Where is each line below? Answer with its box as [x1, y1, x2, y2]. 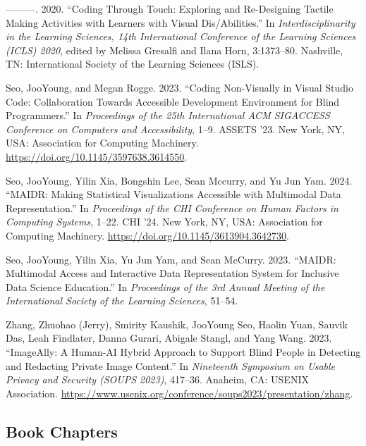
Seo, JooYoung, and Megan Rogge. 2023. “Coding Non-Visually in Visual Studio [6, 80, 353, 94]
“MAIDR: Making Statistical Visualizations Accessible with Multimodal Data [6, 187, 341, 202]
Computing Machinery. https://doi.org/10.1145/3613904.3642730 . [6, 228, 289, 242]
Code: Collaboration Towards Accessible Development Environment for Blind [6, 94, 340, 109]
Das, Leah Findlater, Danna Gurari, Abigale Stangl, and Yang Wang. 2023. [6, 330, 332, 345]
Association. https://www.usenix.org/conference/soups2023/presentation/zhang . [6, 385, 353, 400]
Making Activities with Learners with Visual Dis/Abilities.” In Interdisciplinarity [6, 15, 355, 30]
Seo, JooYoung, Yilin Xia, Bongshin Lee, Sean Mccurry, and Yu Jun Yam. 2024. [6, 173, 353, 187]
